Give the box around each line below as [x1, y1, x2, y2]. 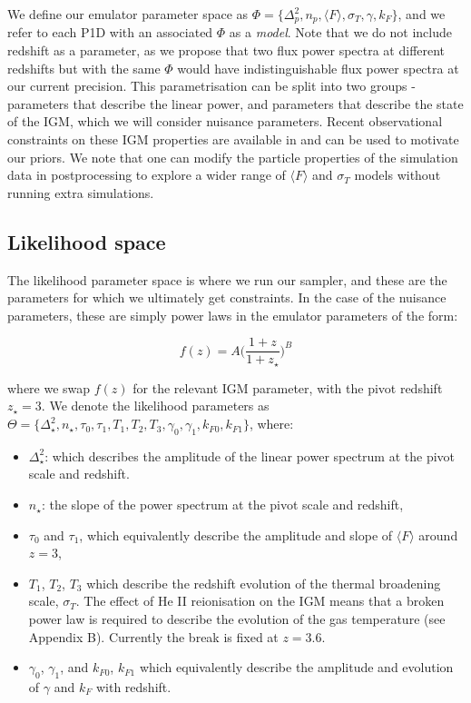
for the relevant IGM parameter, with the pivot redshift [132, 378, 443, 397]
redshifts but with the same [7, 58, 161, 77]
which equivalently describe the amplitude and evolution [139, 658, 454, 677]
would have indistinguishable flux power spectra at [177, 58, 459, 77]
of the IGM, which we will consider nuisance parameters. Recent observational [7, 112, 443, 131]
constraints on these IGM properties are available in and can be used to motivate [7, 130, 459, 149]
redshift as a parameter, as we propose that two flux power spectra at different [7, 41, 446, 60]
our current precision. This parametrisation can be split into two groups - [7, 76, 416, 95]
